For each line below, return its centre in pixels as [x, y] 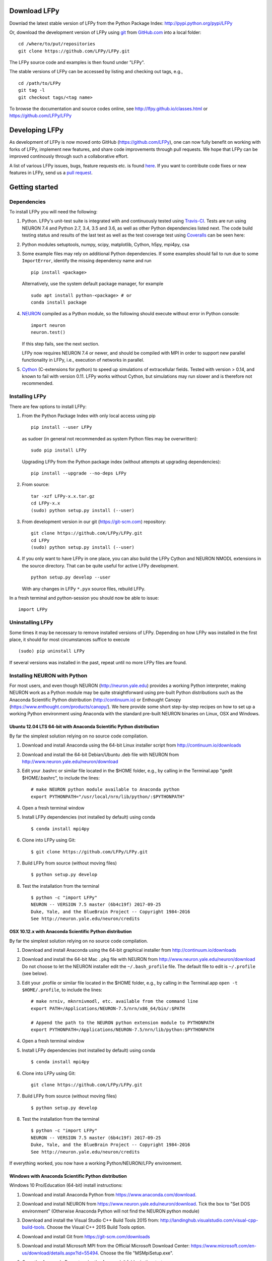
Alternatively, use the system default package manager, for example [93, 284]
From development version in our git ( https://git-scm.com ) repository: [94, 522]
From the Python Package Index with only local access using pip [89, 416]
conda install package [59, 302]
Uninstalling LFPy [31, 622]
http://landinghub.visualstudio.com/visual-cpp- [209, 1220]
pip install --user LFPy [61, 427]
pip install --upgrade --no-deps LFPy [79, 473]
